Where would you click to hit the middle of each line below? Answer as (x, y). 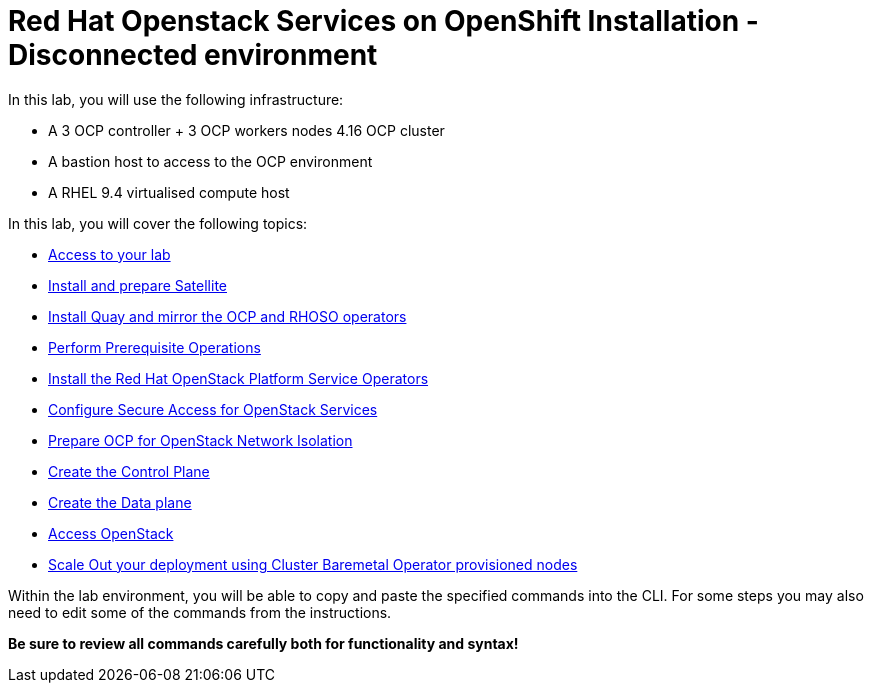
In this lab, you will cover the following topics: (158, 223)
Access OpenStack (111, 533)
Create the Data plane (120, 502)
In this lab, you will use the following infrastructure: (176, 99)
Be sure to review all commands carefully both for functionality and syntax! (263, 643)
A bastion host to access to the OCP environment (210, 161)
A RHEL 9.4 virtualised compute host (169, 192)
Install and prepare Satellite (137, 285)
